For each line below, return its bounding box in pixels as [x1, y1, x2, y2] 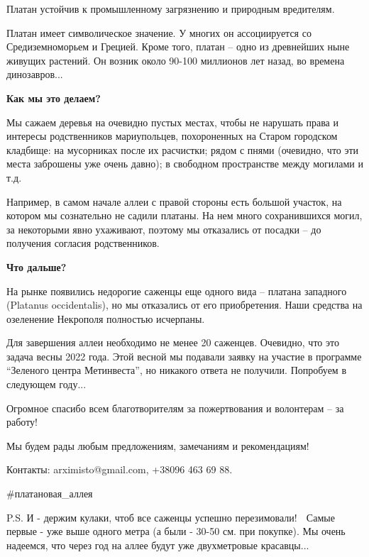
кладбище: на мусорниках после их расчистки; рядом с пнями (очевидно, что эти [6, 142, 359, 157]
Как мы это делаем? [6, 90, 101, 105]
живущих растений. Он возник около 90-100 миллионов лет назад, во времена [6, 53, 345, 67]
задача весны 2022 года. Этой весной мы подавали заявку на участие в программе [6, 348, 362, 363]
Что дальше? [6, 259, 67, 274]
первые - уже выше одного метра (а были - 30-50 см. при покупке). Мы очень [6, 524, 346, 539]
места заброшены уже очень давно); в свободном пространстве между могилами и [6, 156, 363, 171]
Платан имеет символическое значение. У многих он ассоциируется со [6, 25, 312, 40]
